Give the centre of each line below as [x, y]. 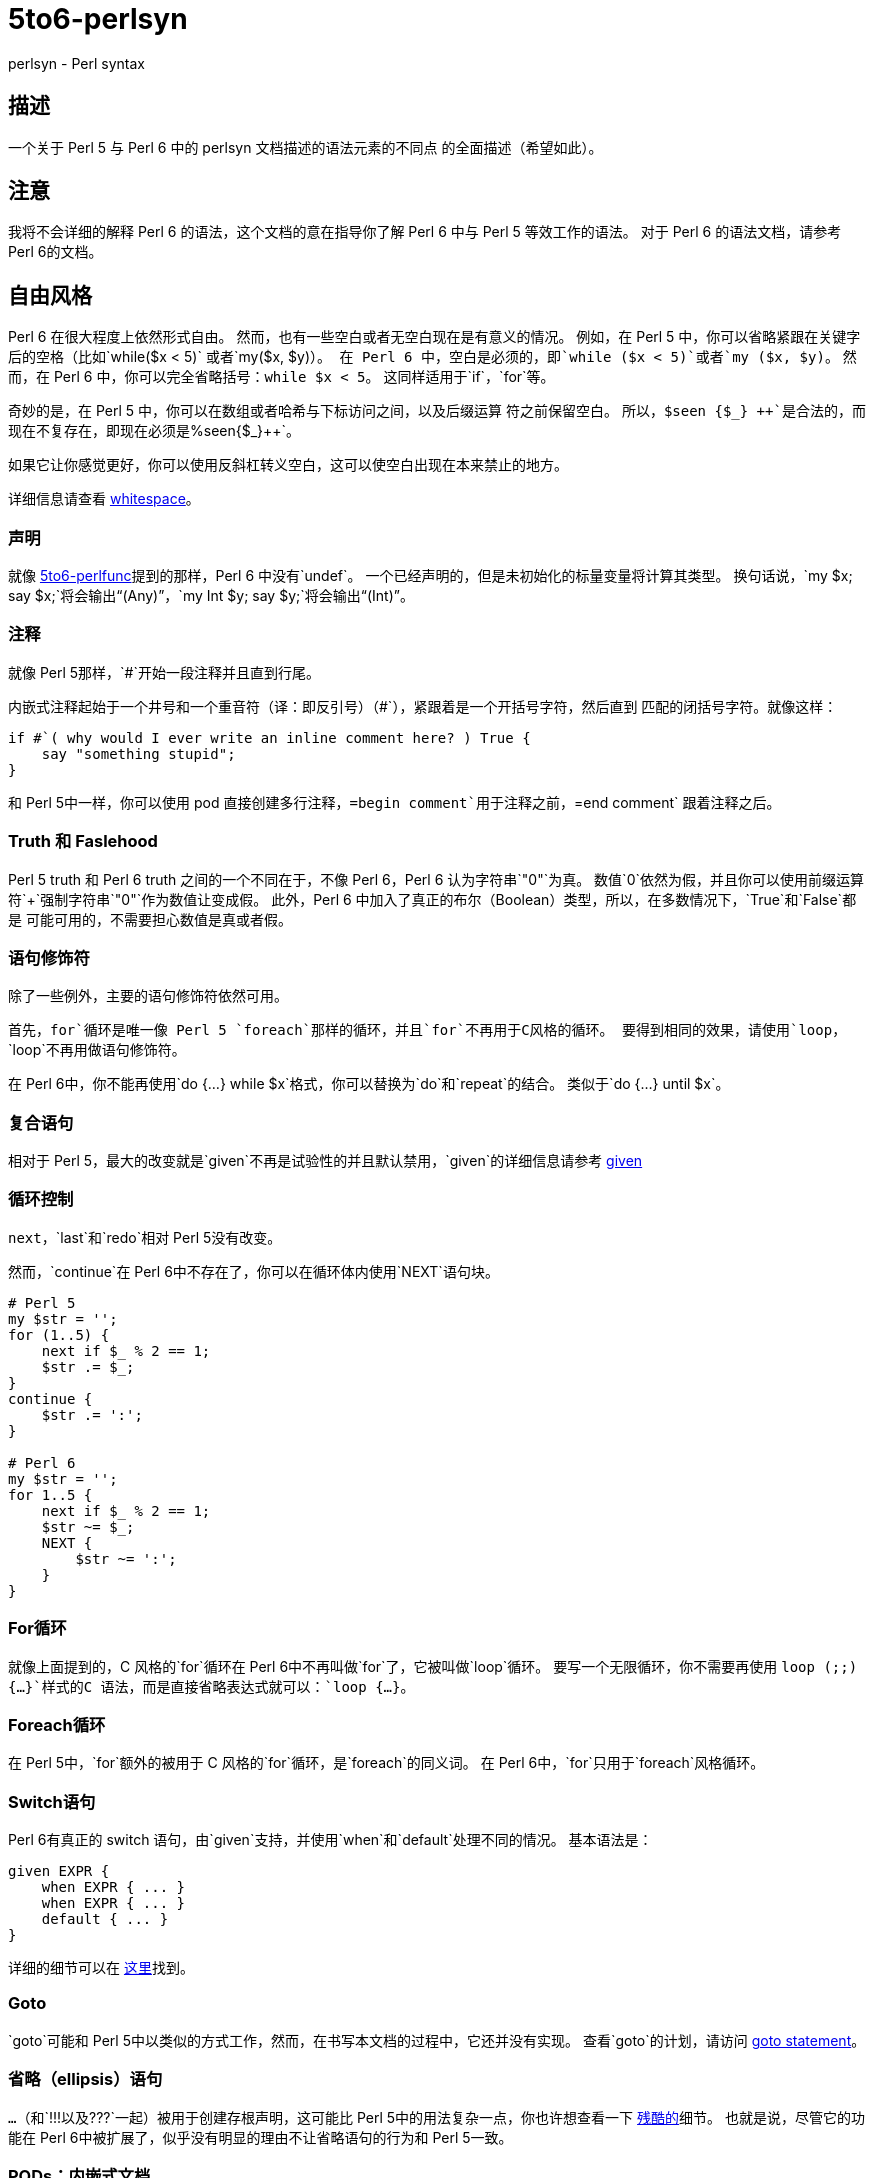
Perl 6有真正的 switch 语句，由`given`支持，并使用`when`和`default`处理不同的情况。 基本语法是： [330, 1840]
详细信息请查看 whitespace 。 [104, 499]
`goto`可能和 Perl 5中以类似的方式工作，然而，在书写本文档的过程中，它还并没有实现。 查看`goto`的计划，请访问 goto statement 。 [437, 2040]
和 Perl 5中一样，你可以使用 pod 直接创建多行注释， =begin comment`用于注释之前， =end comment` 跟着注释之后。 [394, 802]
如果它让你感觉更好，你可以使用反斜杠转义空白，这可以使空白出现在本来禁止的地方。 [288, 465]
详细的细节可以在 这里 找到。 [101, 1968]
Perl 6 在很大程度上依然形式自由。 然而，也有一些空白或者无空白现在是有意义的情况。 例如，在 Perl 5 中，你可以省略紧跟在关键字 [434, 337]
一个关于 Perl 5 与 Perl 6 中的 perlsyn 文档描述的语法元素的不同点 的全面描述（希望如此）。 [305, 147]
